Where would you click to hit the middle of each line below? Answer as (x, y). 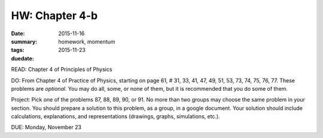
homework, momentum (87, 41)
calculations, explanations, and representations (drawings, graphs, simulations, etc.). (116, 116)
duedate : (22, 58)
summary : (24, 41)
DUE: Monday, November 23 (46, 127)
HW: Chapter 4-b (54, 16)
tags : (18, 50)
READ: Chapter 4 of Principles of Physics (62, 69)
